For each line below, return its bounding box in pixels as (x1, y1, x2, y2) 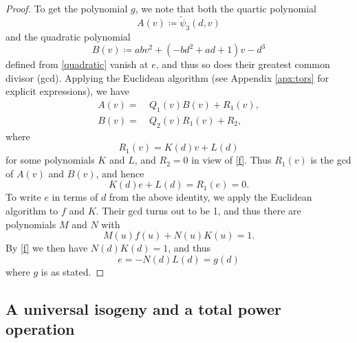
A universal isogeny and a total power (6, 298, 281, 319)
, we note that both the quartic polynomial (135, 1, 316, 15)
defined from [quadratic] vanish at (6, 57, 149, 71)
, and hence (96, 166, 144, 180)
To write (6, 190, 41, 204)
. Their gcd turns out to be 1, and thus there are (96, 203, 301, 218)
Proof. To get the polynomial (6, 1, 128, 15)
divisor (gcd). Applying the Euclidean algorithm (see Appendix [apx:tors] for (6, 70, 329, 85)
